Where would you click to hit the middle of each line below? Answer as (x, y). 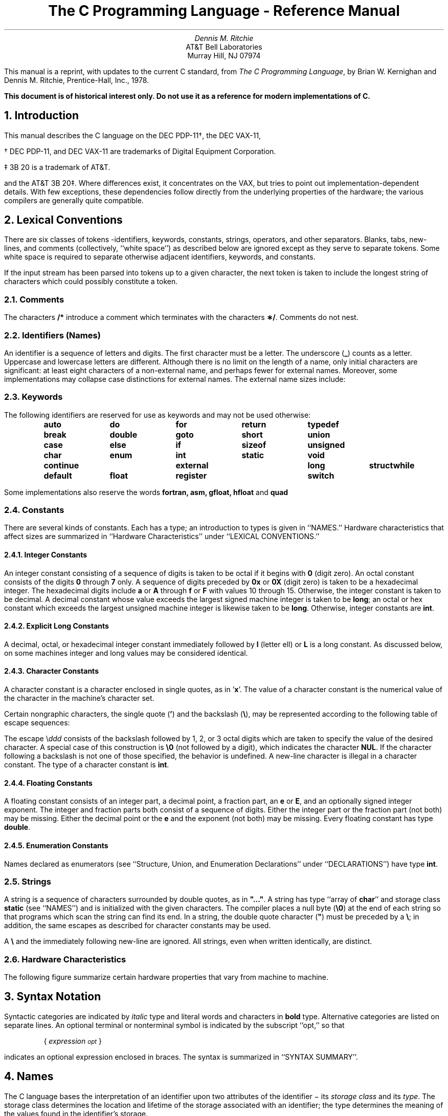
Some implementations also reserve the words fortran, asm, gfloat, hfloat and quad (146, 492)
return (254, 424)
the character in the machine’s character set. (79, 698)
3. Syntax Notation (53, 997)
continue (61, 465)
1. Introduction (41, 116)
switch (321, 475)
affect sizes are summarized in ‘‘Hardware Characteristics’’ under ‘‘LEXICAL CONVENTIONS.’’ (162, 536)
